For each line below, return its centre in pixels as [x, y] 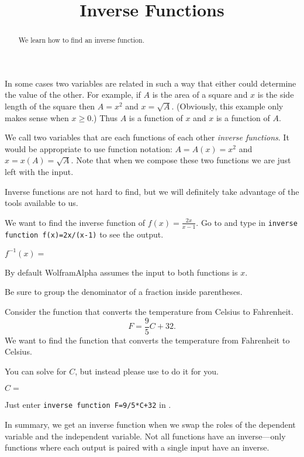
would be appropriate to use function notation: [89, 148]
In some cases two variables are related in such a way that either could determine [151, 83]
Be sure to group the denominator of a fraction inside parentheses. [124, 292]
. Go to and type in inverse [247, 222]
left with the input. [39, 171]
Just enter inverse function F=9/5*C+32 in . [88, 405]
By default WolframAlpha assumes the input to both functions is [121, 272]
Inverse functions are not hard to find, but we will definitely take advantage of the [152, 191]
